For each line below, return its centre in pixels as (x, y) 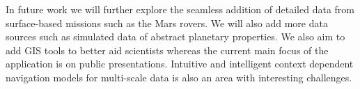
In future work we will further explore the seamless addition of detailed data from (180, 9)
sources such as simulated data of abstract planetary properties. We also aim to (175, 37)
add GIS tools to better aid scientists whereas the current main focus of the (167, 50)
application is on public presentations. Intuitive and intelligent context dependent (180, 64)
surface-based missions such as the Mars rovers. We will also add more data (167, 23)
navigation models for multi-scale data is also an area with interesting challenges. (179, 77)
